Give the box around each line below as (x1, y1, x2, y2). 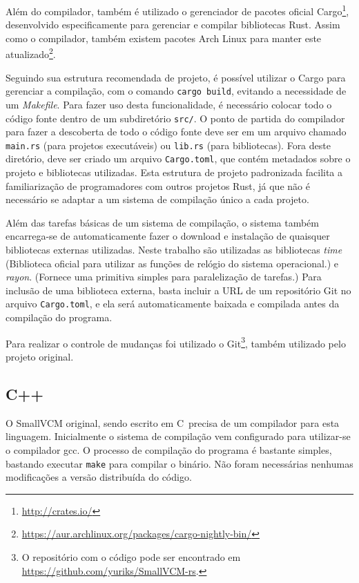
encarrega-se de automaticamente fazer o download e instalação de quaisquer (6, 229, 330, 243)
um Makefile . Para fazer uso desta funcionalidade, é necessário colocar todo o (6, 97, 332, 111)
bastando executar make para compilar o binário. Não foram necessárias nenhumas (6, 456, 353, 470)
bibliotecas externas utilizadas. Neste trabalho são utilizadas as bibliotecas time (6, 242, 342, 257)
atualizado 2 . (6, 45, 56, 61)
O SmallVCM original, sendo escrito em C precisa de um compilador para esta (6, 415, 340, 430)
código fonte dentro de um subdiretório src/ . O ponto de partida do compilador (6, 111, 345, 125)
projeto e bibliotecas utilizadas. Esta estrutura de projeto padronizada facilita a (6, 165, 343, 180)
